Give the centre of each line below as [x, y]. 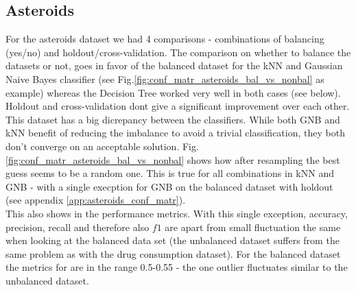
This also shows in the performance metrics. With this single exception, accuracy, [177, 213]
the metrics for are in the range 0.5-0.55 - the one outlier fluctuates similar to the [177, 267]
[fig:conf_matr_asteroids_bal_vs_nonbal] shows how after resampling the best [173, 159]
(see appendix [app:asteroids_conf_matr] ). [96, 200]
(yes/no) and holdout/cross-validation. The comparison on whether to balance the [178, 52]
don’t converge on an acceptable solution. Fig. [102, 146]
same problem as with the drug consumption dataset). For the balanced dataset [173, 253]
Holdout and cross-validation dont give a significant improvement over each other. [178, 106]
